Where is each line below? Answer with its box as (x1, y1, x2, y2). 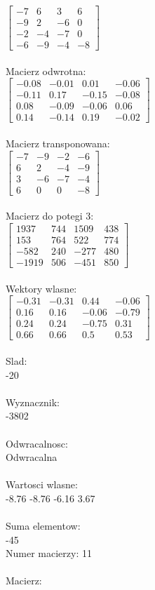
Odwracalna (6, 450, 58, 464)
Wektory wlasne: (6, 281, 77, 295)
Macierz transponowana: (6, 136, 110, 151)
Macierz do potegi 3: (6, 208, 94, 223)
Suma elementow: (6, 518, 81, 533)
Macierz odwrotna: (6, 63, 86, 78)
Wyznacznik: (6, 394, 60, 409)
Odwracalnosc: (6, 436, 68, 450)
